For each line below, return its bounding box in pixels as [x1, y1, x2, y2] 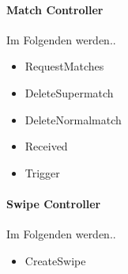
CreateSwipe [24, 252, 86, 268]
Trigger [24, 164, 60, 181]
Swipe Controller [6, 195, 101, 211]
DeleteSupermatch [24, 84, 114, 101]
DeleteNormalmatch [24, 111, 122, 127]
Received [24, 138, 68, 154]
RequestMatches [24, 58, 104, 74]
